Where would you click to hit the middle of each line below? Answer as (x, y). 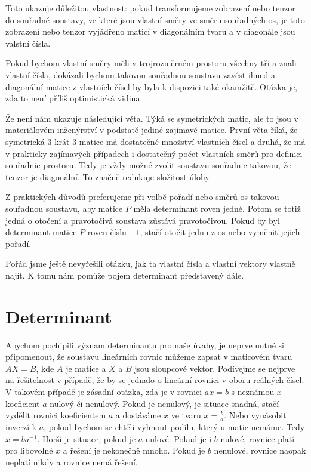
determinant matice (41, 232)
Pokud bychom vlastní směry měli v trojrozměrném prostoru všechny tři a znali (151, 63)
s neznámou (253, 391)
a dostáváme (138, 415)
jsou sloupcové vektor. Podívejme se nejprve (215, 368)
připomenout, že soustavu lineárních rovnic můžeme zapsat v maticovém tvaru (149, 357)
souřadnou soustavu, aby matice (64, 208)
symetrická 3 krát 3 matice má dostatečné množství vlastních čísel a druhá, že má (155, 141)
